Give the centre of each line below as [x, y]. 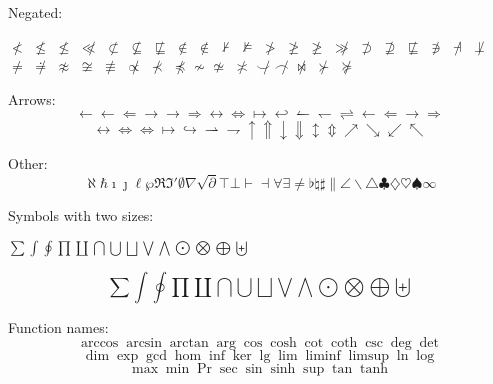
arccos [99, 343]
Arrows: [32, 98]
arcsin [144, 343]
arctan [189, 343]
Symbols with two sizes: [81, 215]
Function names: [58, 326]
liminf [323, 356]
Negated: [35, 12]
